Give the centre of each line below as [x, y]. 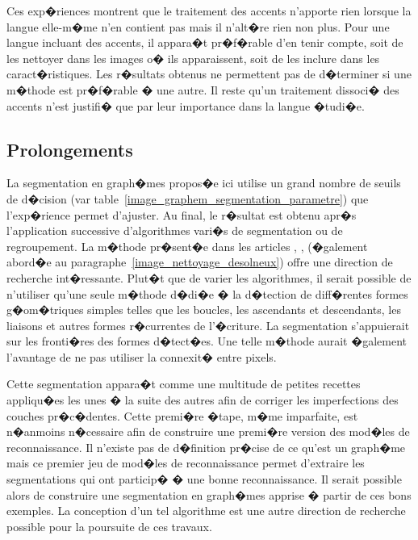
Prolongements [70, 149]
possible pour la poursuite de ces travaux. [109, 526]
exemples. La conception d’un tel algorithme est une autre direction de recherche [206, 511]
